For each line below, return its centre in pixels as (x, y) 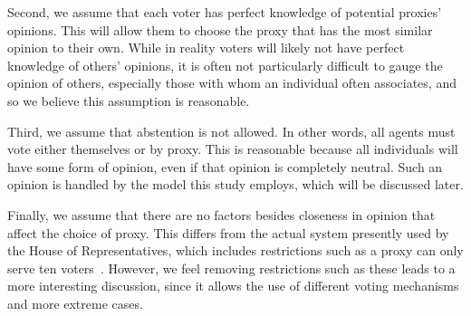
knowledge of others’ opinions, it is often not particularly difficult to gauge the (225, 65)
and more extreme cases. (75, 303)
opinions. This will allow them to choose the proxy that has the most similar (220, 29)
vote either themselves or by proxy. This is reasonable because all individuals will (233, 149)
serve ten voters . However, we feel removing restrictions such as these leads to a (231, 268)
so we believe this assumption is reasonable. (129, 100)
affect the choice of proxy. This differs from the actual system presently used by (228, 232)
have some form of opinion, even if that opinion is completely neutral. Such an (225, 166)
